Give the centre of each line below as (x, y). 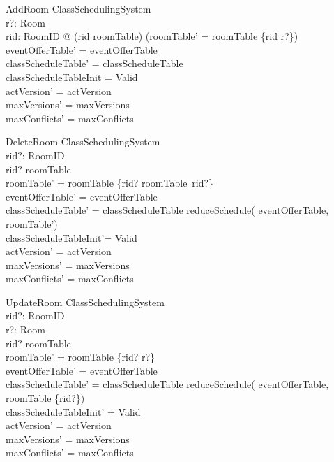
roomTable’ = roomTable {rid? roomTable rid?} (110, 183)
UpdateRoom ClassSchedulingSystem (85, 302)
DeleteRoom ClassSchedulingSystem (83, 142)
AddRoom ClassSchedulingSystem (78, 8)
